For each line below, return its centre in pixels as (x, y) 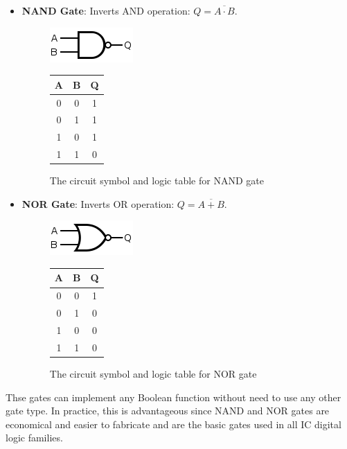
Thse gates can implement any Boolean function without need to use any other (173, 397)
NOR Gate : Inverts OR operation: (98, 203)
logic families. (34, 438)
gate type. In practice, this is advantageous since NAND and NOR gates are (168, 411)
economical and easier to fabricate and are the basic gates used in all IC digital (173, 424)
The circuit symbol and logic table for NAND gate (157, 181)
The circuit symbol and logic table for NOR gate (153, 373)
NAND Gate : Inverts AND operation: (106, 10)
